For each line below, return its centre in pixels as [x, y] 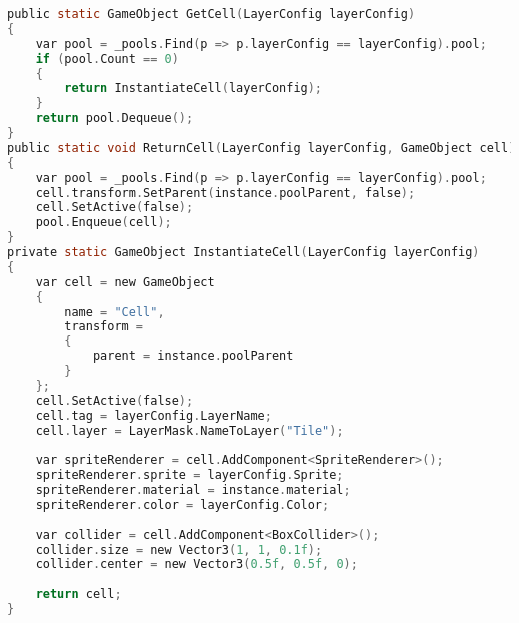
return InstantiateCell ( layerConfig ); [193, 88]
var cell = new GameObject [125, 281]
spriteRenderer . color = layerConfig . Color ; [182, 504]
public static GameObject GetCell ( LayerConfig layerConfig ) [211, 14]
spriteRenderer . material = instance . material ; [193, 490]
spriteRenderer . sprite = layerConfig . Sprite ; [189, 475]
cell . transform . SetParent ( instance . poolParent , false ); [225, 192]
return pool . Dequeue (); [114, 118]
